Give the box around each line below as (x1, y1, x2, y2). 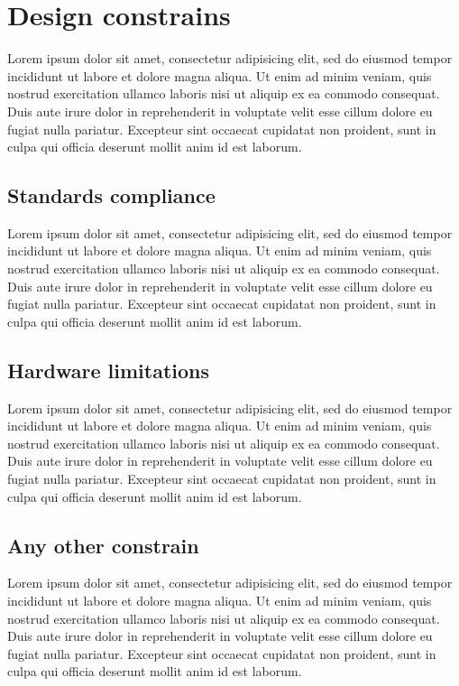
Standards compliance (7, 181, 216, 209)
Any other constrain (7, 531, 199, 559)
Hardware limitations (7, 356, 210, 384)
